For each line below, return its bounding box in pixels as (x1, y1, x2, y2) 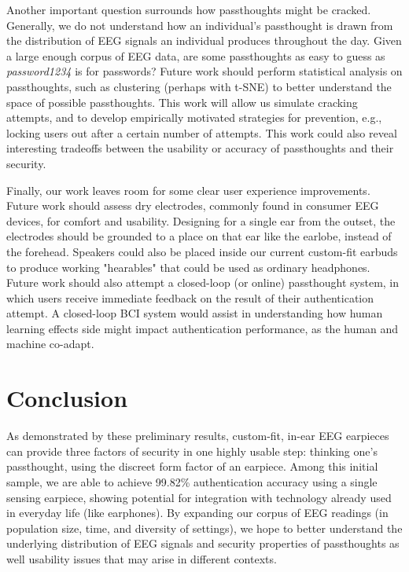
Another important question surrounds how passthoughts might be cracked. (6, 2, 371, 17)
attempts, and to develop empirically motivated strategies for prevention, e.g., (6, 109, 382, 126)
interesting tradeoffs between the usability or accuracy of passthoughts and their (6, 140, 394, 156)
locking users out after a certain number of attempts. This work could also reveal (6, 124, 397, 141)
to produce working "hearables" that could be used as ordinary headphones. (6, 258, 370, 275)
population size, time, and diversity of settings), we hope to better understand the (6, 519, 403, 536)
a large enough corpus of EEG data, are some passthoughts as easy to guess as (6, 47, 385, 64)
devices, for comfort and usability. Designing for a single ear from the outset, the (6, 212, 396, 229)
